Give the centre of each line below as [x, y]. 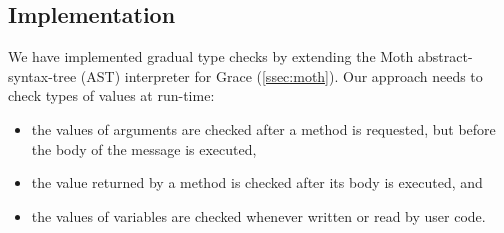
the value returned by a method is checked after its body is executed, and [257, 182]
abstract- [445, 56]
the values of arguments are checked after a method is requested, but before [263, 128]
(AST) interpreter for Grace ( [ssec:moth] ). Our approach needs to [281, 75]
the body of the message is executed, [144, 148]
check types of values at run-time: [111, 95]
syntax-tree [42, 75]
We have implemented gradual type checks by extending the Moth [211, 56]
